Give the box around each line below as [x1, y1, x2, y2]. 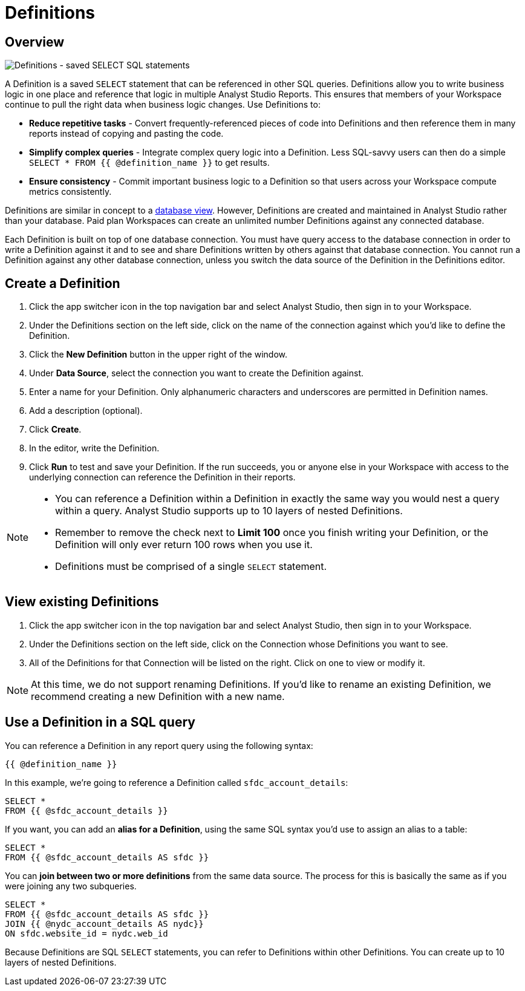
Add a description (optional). [29, 405, 143, 416]
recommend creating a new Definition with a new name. [31, 690, 285, 702]
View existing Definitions [5, 594, 159, 610]
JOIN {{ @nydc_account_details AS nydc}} [5, 918, 204, 929]
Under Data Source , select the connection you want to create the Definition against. [29, 368, 364, 379]
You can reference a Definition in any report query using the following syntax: [5, 740, 313, 751]
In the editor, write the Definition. [29, 443, 160, 454]
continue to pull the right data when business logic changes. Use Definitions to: [5, 99, 321, 110]
